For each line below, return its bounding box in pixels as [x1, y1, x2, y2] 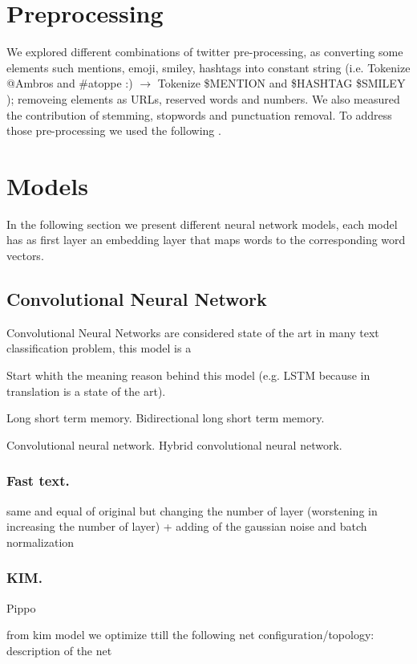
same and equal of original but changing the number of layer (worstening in [6, 502, 378, 519]
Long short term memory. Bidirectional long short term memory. [6, 409, 325, 426]
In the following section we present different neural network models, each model [6, 215, 398, 232]
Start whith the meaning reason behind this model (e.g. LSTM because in [6, 366, 370, 383]
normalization [6, 533, 75, 550]
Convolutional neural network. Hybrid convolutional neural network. [6, 436, 342, 453]
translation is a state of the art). [6, 382, 166, 399]
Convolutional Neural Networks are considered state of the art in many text [6, 324, 379, 340]
